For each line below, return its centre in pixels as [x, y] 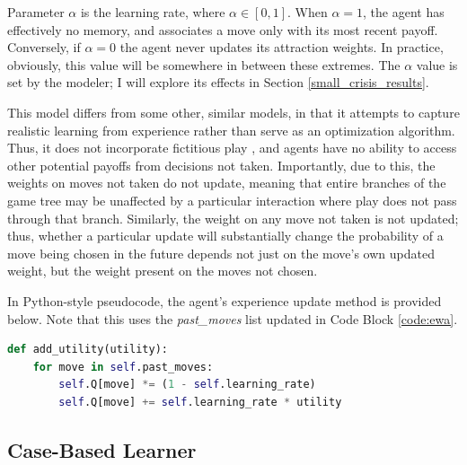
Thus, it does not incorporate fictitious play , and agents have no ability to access [232, 148]
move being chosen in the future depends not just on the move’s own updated [221, 253]
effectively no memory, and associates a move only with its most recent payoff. [223, 29]
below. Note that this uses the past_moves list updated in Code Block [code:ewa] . [233, 318]
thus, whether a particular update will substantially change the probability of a [225, 236]
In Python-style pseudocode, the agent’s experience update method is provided [225, 300]
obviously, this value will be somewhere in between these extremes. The [204, 64]
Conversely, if [44, 47]
